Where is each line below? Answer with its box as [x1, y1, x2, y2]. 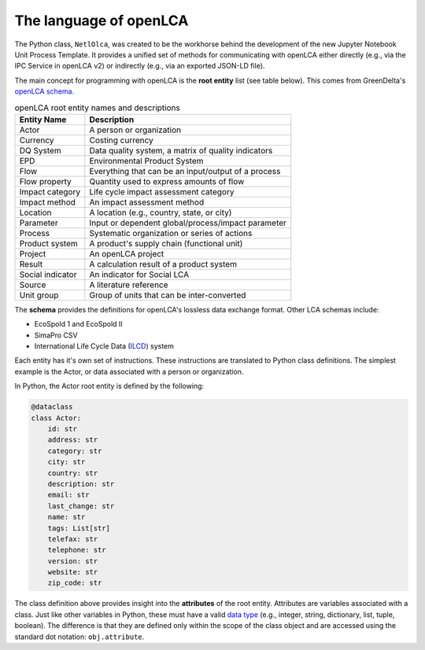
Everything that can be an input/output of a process [89, 165, 281, 176]
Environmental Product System [89, 155, 204, 166]
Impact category [19, 186, 81, 197]
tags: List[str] [47, 523, 110, 533]
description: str [47, 479, 115, 488]
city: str [47, 457, 86, 467]
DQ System [19, 145, 62, 156]
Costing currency [89, 135, 153, 146]
